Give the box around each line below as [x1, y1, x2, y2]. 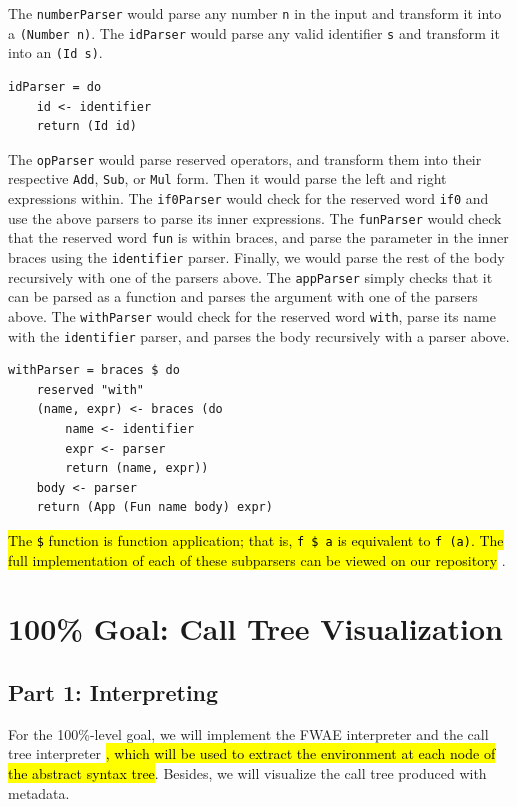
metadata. [8, 782, 70, 803]
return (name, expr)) [65, 461, 209, 476]
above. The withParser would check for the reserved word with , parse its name [8, 305, 496, 326]
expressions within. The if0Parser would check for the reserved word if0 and [8, 188, 489, 209]
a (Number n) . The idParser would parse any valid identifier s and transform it [8, 22, 500, 43]
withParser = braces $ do [8, 363, 180, 378]
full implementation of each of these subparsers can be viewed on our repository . [8, 549, 506, 570]
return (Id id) [36, 119, 137, 134]
